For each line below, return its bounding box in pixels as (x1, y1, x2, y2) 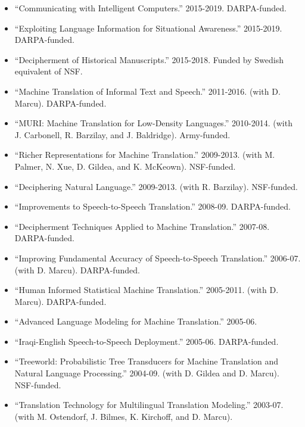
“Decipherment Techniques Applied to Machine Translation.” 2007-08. (14, 220, 270, 232)
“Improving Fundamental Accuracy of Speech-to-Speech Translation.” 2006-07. (14, 251, 301, 264)
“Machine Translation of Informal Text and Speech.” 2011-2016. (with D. (14, 85, 281, 97)
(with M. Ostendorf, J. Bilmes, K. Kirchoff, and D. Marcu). (14, 410, 233, 422)
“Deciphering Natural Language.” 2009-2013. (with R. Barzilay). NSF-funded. (14, 180, 298, 192)
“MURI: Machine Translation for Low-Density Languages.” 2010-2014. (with (14, 117, 292, 129)
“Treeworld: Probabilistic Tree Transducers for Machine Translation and (14, 355, 279, 367)
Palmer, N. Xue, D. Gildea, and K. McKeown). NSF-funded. (14, 160, 236, 172)
